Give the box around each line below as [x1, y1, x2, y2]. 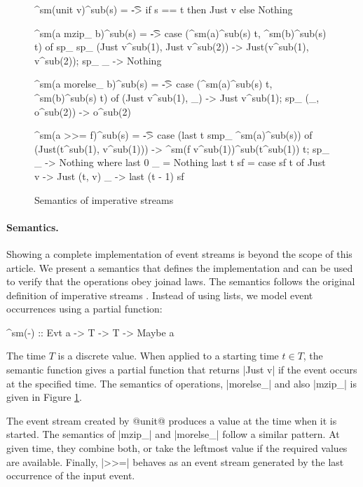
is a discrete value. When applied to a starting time [57, 348, 279, 363]
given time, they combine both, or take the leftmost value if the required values [6, 441, 348, 455]
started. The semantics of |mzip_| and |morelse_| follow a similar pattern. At [6, 427, 340, 441]
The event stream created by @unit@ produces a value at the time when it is [6, 413, 337, 427]
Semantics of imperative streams [34, 192, 174, 207]
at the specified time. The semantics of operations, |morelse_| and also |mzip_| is [6, 376, 357, 390]
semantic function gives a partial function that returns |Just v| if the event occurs [6, 362, 357, 377]
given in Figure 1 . [6, 390, 82, 404]
